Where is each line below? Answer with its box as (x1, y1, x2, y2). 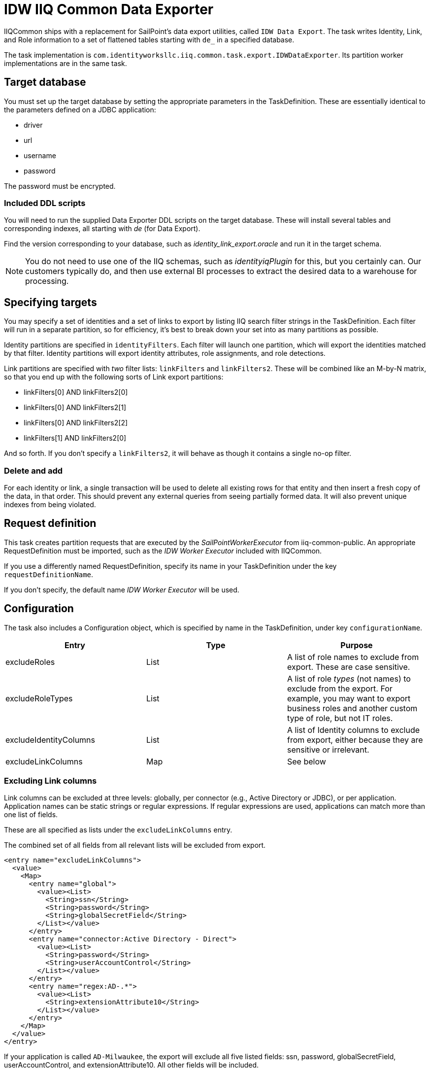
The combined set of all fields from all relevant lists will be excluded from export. (4, 841, 266, 850)
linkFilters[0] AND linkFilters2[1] (24, 403, 127, 412)
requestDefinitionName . (4, 570, 94, 579)
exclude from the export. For (287, 683, 393, 693)
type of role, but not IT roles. (287, 713, 393, 723)
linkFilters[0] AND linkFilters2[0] (24, 388, 128, 397)
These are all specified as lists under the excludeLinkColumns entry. (4, 826, 232, 834)
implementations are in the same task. (4, 59, 127, 68)
